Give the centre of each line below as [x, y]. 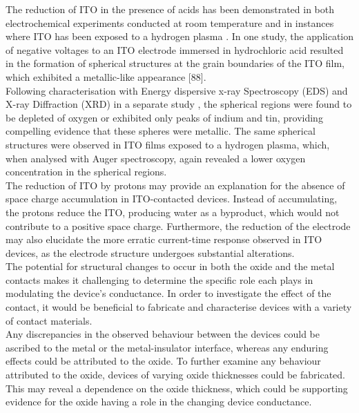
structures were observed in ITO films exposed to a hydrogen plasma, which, [168, 144]
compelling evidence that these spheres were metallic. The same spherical [161, 131]
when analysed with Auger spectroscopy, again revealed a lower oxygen [156, 158]
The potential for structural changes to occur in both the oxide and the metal [170, 266]
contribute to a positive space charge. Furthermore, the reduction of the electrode [178, 225]
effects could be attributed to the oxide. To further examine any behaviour [163, 361]
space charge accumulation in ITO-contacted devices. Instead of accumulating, [172, 199]
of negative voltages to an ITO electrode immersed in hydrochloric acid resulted [175, 49]
